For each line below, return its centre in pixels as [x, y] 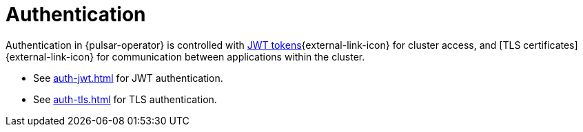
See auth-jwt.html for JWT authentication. [128, 78]
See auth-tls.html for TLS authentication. [125, 99]
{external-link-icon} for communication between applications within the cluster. [185, 56]
